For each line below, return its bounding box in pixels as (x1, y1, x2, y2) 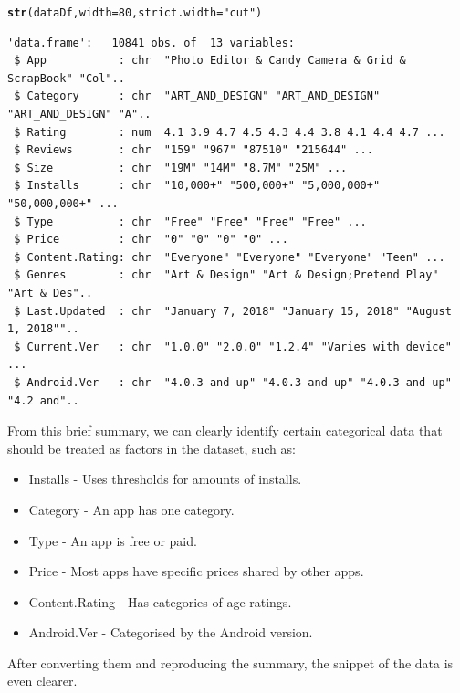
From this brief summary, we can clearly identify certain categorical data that (7, 421, 443, 440)
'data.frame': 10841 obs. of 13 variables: (7, 36, 295, 49)
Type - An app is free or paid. (28, 530, 197, 550)
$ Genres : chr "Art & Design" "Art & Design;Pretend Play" (14, 268, 439, 282)
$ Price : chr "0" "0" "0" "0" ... (14, 233, 288, 247)
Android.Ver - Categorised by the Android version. (28, 623, 313, 642)
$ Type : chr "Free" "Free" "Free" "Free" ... (14, 215, 367, 228)
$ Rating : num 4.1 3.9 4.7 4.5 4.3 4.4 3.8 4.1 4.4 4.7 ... (14, 125, 445, 139)
